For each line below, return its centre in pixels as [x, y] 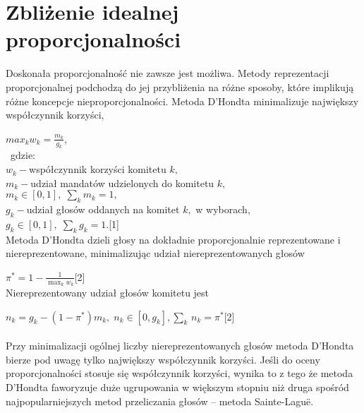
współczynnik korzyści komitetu [98, 169]
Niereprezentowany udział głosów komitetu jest [108, 293]
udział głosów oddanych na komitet [103, 209]
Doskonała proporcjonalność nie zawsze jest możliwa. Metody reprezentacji [168, 73]
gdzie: [23, 155]
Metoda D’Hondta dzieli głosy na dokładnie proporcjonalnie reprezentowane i [173, 239]
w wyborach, [223, 209]
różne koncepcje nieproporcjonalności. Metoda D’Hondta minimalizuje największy [182, 101]
